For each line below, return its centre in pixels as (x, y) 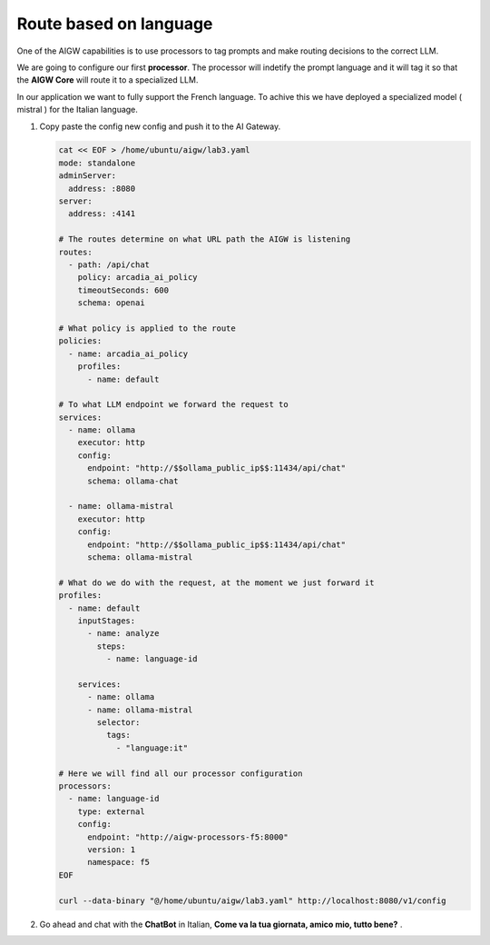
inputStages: (107, 621)
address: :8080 (102, 188)
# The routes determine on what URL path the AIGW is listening (205, 239)
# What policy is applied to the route (147, 328)
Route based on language (115, 24)
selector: (118, 723)
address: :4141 (102, 214)
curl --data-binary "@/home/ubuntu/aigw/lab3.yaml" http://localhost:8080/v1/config (252, 900)
